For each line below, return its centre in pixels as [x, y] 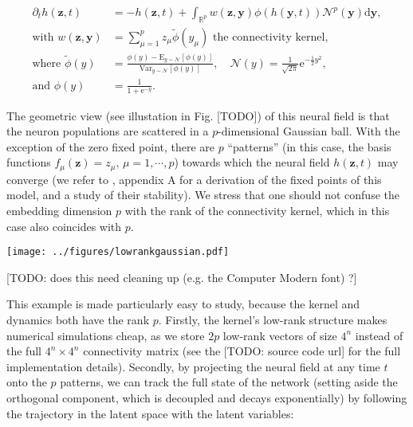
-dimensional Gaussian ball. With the [309, 131]
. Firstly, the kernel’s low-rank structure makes [273, 320]
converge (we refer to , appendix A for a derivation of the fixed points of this [194, 179]
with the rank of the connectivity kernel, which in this [257, 210]
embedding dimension [59, 210]
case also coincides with [64, 226]
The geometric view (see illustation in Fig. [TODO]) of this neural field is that [198, 115]
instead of [379, 335]
